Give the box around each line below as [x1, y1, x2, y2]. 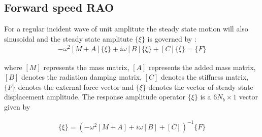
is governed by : [147, 33, 196, 44]
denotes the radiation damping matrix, [21, 72, 142, 82]
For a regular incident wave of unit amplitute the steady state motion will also [4, 23, 248, 34]
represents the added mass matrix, [149, 61, 256, 72]
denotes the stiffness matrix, [160, 72, 249, 82]
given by [4, 101, 30, 112]
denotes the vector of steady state [148, 81, 253, 92]
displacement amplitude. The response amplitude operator [4, 91, 185, 102]
